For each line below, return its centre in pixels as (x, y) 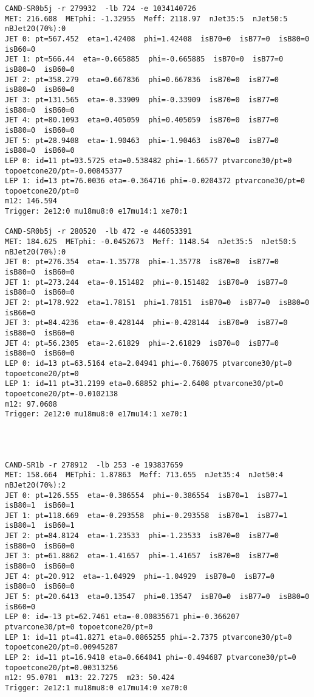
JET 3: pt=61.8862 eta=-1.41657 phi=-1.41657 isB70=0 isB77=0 (142, 556)
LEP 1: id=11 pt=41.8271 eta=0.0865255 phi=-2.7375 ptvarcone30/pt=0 (148, 637)
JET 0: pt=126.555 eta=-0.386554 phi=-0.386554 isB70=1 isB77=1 (146, 495)
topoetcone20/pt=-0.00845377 (64, 171)
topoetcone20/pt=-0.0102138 (62, 394)
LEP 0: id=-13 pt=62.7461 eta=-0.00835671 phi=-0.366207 (122, 617)
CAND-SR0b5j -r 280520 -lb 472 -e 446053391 (98, 232)
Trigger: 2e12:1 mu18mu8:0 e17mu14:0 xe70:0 (96, 688)
